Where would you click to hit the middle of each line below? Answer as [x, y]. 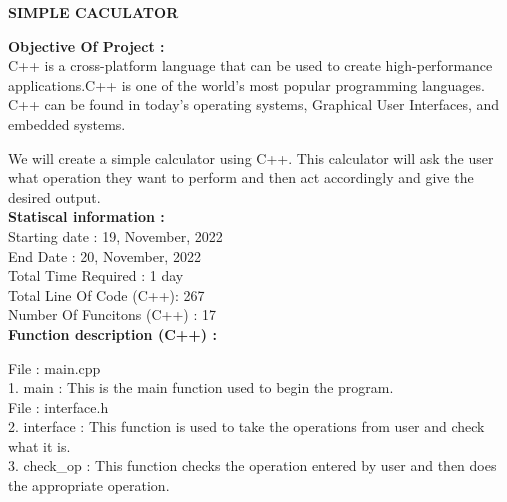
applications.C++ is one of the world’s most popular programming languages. [246, 84]
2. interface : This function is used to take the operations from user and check [246, 426]
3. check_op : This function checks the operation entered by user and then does [252, 465]
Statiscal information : [86, 216]
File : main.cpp [54, 367]
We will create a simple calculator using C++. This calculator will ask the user [251, 157]
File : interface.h [58, 406]
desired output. [54, 196]
